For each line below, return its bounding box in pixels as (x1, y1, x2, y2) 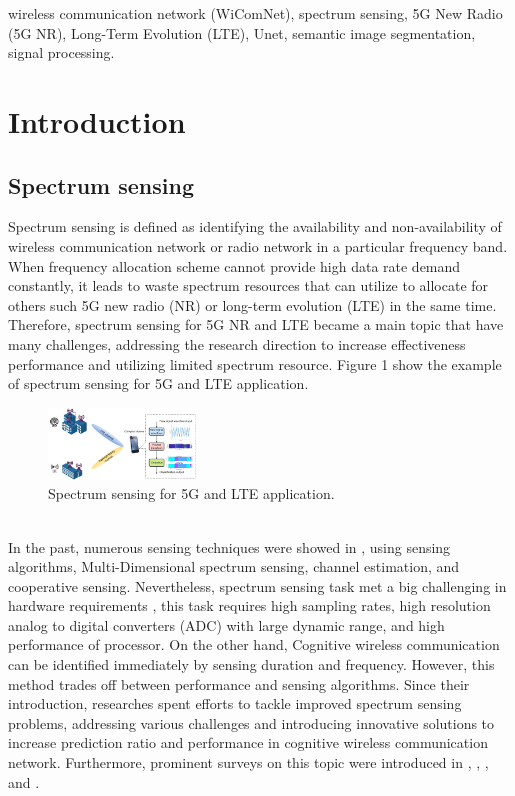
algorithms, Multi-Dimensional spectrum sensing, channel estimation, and (8, 556, 460, 577)
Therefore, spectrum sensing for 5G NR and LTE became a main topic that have (8, 314, 504, 335)
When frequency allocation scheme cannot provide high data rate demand (8, 255, 461, 276)
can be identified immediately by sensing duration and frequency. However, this (8, 654, 495, 675)
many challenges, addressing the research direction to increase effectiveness (8, 333, 466, 354)
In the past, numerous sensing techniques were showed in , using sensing (8, 536, 451, 557)
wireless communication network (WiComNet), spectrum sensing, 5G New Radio (8, 3, 503, 23)
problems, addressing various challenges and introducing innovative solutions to (8, 712, 495, 733)
